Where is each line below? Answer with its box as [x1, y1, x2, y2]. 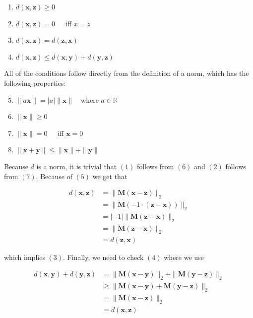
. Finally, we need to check [63, 252, 144, 262]
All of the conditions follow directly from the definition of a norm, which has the [4, 68, 249, 78]
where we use [164, 252, 204, 262]
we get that [92, 171, 127, 181]
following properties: [4, 77, 66, 88]
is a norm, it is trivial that [36, 161, 117, 171]
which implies [4, 252, 45, 262]
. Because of [36, 171, 72, 181]
